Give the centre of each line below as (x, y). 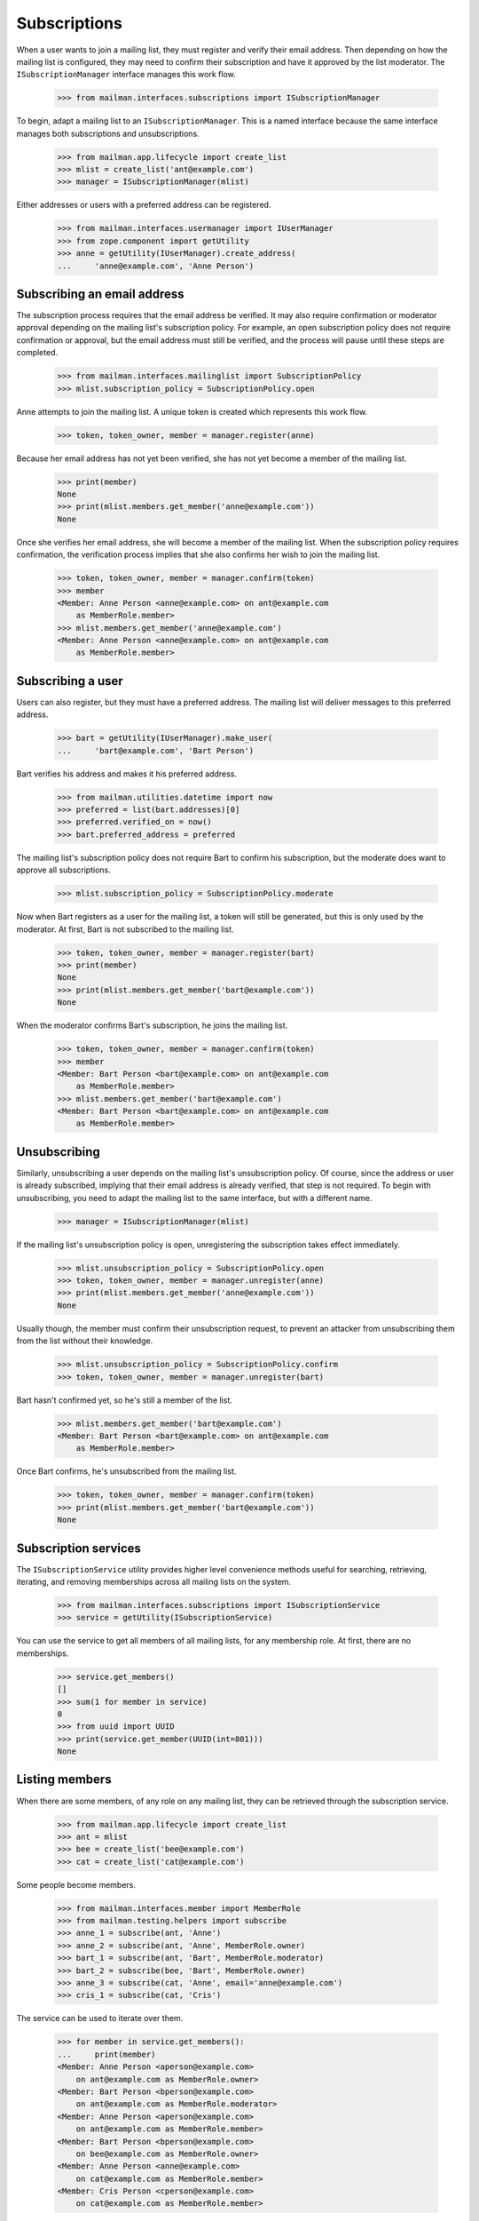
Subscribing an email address (100, 294)
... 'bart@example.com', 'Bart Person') (156, 750)
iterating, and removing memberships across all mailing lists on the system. (154, 1582)
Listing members (64, 1780)
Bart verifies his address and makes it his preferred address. (127, 774)
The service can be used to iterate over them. (100, 2018)
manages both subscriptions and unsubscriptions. (108, 133)
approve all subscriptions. (63, 870)
